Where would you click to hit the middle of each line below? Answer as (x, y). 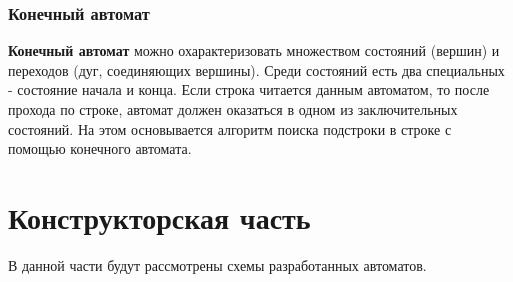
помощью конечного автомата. (100, 148)
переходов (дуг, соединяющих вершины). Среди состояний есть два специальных (256, 69)
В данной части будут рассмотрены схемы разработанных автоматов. (217, 264)
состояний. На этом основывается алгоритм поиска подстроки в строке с (230, 128)
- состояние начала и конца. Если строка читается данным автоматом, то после (249, 89)
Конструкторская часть (159, 216)
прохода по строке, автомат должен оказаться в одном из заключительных (233, 109)
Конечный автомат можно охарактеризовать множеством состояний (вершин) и (254, 50)
